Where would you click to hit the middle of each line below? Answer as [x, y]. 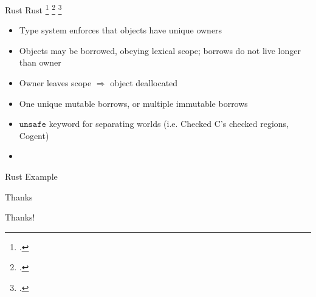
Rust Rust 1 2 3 [33, 9]
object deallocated [144, 83]
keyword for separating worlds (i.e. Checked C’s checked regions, [169, 124]
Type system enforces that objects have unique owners [121, 30]
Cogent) [34, 135]
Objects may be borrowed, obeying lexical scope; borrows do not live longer [160, 50]
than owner [40, 62]
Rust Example [31, 176]
